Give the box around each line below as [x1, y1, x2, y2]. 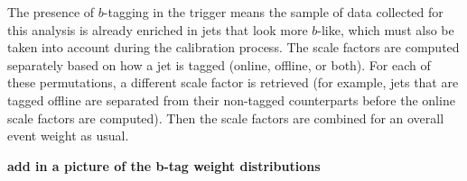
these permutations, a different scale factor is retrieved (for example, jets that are [7, 73, 459, 92]
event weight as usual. [7, 126, 129, 145]
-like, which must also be [317, 20, 454, 39]
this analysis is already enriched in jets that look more [7, 20, 308, 39]
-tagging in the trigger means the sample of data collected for [103, 3, 444, 21]
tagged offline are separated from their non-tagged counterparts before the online [7, 90, 455, 109]
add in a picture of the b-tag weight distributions [7, 156, 321, 175]
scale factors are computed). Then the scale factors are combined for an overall [7, 108, 444, 127]
